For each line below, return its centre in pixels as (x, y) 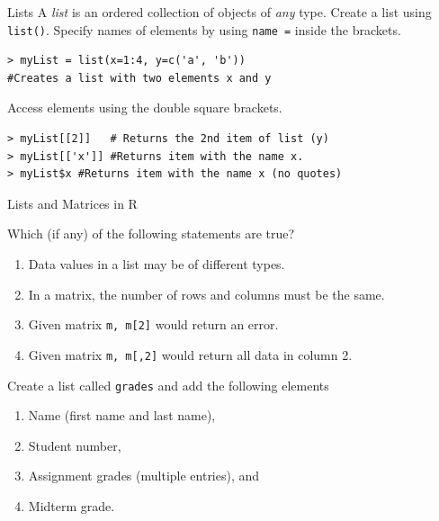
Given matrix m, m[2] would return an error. (153, 324)
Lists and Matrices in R (72, 203)
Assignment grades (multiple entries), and (144, 476)
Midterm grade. (72, 505)
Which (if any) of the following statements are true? (151, 234)
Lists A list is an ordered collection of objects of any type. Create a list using (219, 12)
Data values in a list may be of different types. (157, 264)
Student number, (75, 445)
